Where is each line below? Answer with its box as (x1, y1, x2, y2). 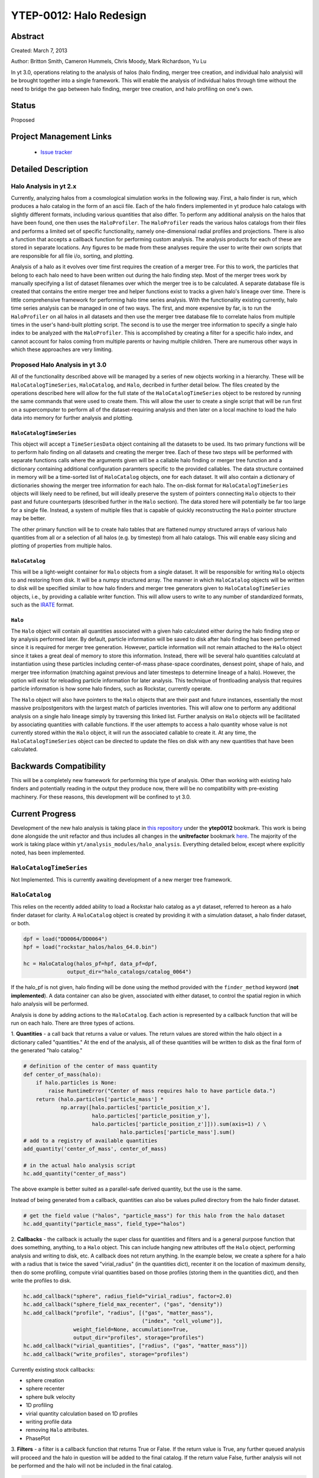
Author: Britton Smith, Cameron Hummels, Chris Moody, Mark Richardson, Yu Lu (11, 58, 207, 65)
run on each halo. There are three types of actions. (11, 1020, 135, 1027)
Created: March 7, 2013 (11, 47, 68, 54)
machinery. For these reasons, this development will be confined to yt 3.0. (11, 793, 191, 800)
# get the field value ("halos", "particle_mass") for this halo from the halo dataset (23, 1212, 285, 1219)
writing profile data (25, 1418, 72, 1425)
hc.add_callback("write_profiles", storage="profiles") (23, 1351, 189, 1357)
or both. (11, 919, 31, 926)
